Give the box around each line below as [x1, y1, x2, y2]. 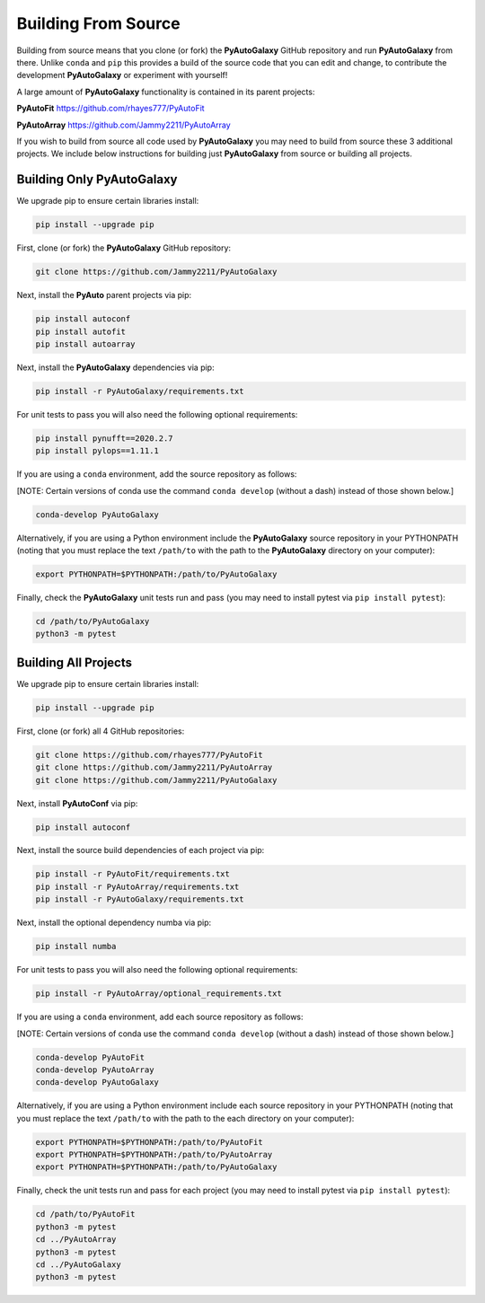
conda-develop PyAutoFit [35, 1052, 145, 1062]
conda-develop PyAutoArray [35, 1064, 154, 1075]
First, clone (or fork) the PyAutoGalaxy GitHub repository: [16, 242, 232, 253]
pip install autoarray [35, 339, 136, 349]
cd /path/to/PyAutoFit [35, 1209, 136, 1219]
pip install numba [35, 941, 117, 952]
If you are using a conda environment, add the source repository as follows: [16, 469, 297, 480]
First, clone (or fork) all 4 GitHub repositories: [16, 726, 185, 736]
